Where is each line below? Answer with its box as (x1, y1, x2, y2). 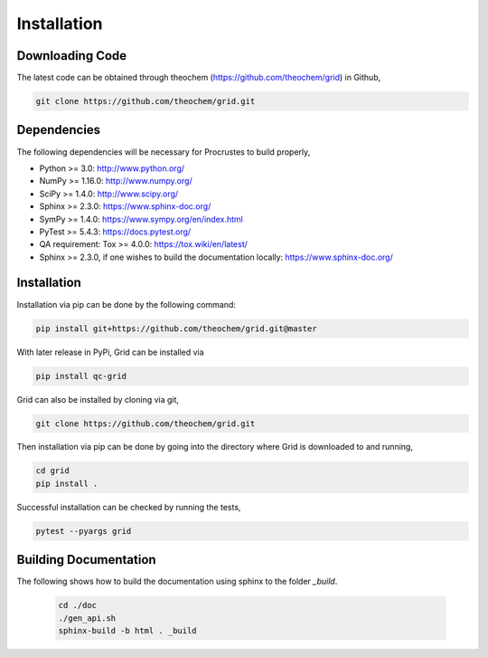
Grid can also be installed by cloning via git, (16, 394, 180, 405)
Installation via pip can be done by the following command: (16, 299, 237, 309)
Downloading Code (16, 48, 127, 63)
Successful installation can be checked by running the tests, (16, 501, 241, 512)
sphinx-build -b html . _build (58, 625, 198, 636)
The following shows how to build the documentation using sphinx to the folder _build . (16, 576, 338, 587)
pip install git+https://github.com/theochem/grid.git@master (35, 323, 317, 334)
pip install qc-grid (35, 371, 127, 381)
